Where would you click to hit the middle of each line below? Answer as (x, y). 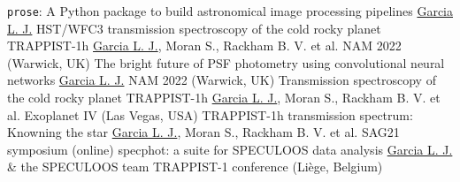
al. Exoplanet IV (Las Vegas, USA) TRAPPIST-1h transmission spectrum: (210, 114)
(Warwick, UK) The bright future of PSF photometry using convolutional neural (226, 62)
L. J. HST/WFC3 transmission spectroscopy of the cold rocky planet (194, 28)
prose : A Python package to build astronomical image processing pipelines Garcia (230, 11)
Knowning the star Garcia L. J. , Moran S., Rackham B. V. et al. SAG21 (203, 132)
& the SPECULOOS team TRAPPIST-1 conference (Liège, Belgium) (195, 167)
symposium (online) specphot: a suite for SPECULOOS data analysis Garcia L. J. (230, 149)
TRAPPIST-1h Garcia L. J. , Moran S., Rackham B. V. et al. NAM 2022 (204, 45)
